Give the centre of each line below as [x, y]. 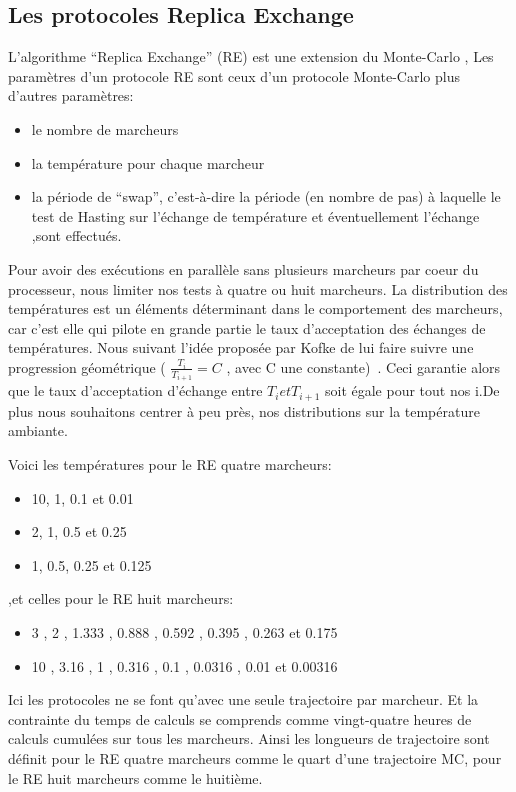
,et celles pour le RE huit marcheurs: [121, 598]
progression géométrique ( [87, 366]
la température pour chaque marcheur [148, 162]
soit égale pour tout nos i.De [412, 390]
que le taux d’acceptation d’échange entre [135, 390]
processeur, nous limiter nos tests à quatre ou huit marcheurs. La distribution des [258, 288]
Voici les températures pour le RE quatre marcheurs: [170, 464]
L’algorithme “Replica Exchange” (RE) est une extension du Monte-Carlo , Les [251, 56]
